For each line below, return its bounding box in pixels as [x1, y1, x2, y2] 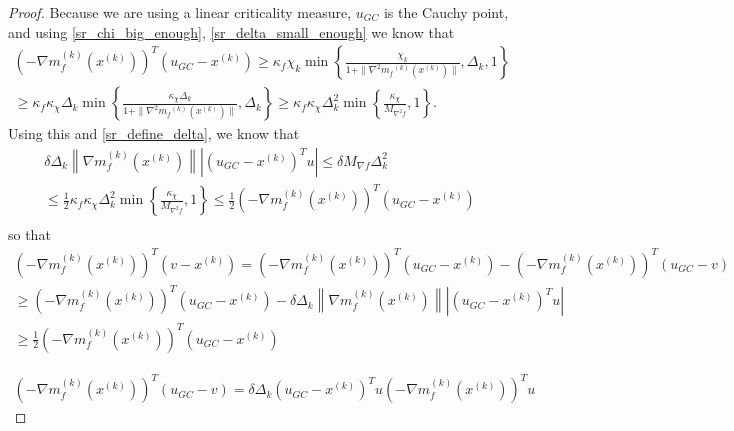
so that [8, 224, 51, 245]
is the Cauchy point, [383, 2, 509, 22]
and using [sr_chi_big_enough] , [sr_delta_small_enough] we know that [8, 21, 455, 42]
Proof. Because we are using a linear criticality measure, [8, 2, 352, 22]
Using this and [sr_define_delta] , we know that [8, 123, 300, 144]
